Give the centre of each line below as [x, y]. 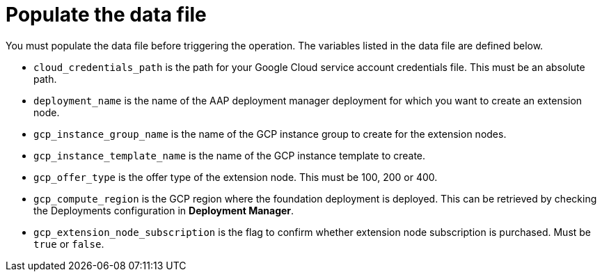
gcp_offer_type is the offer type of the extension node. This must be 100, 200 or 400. [236, 177]
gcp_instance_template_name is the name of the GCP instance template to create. [230, 155]
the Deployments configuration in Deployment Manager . [164, 210]
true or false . [69, 244]
